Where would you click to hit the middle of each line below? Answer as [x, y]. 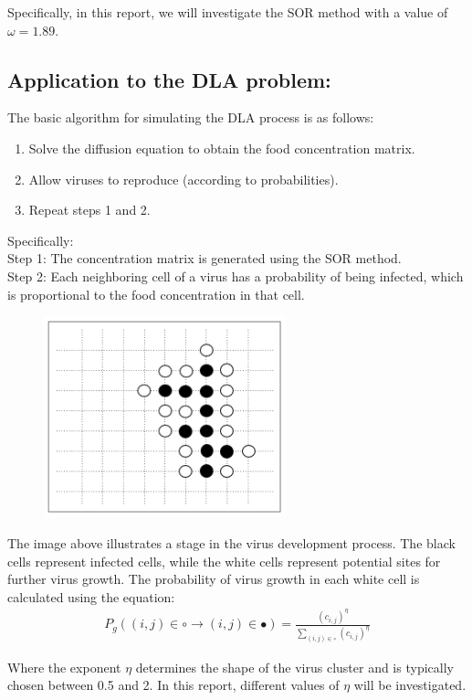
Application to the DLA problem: [169, 79]
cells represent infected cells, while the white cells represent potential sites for [224, 561]
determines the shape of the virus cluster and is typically [294, 667]
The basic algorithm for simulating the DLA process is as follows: [191, 117]
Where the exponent [64, 667]
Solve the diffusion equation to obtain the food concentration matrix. [222, 148]
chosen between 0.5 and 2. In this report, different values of [173, 685]
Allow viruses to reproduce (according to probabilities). [184, 179]
